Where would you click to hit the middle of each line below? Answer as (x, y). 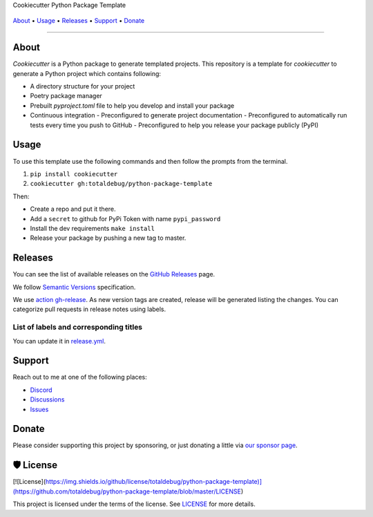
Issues (39, 409)
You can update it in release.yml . (59, 341)
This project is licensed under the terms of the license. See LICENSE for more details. (134, 504)
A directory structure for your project (83, 86)
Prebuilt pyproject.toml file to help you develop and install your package (132, 105)
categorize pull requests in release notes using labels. (89, 309)
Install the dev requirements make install (93, 228)
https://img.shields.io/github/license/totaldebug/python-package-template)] (154, 482)
